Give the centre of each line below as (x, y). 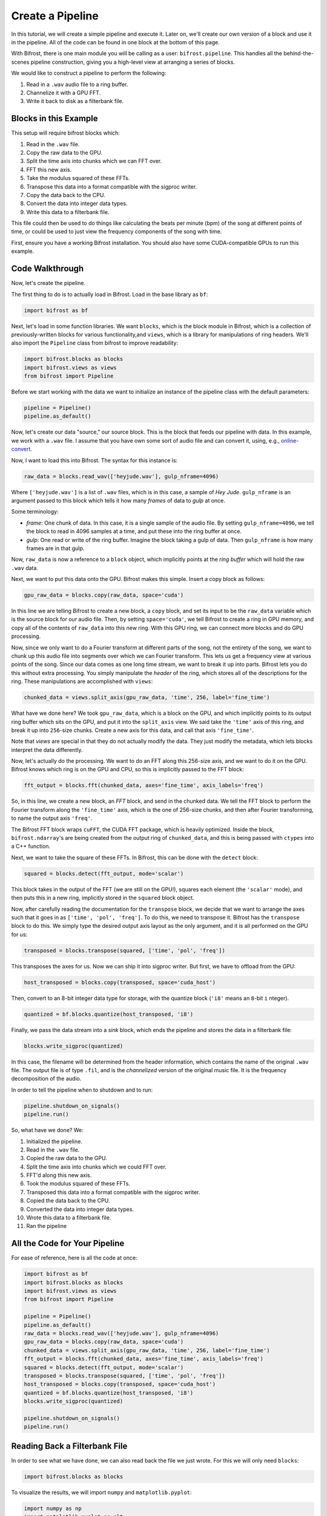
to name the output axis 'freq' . (52, 818)
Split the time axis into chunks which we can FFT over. (94, 161)
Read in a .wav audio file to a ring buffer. (77, 84)
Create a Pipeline (55, 16)
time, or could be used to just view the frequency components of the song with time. (117, 232)
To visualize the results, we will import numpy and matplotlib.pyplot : (101, 1492)
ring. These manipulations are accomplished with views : (82, 682)
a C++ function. (31, 847)
